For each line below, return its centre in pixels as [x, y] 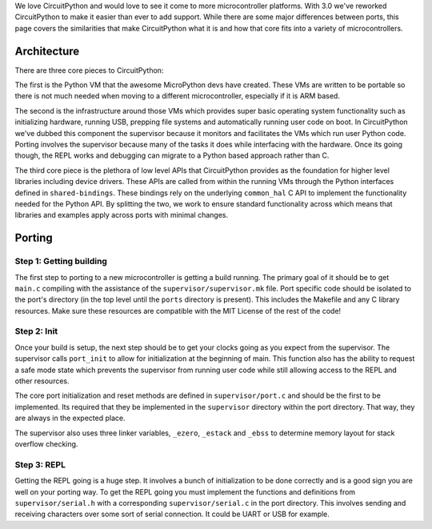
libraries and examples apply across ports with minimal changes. [121, 215]
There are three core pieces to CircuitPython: [89, 70]
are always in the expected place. [70, 418]
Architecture [47, 51]
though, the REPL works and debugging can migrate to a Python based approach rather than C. [172, 155]
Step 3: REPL [40, 464]
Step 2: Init [36, 331]
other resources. [42, 381]
